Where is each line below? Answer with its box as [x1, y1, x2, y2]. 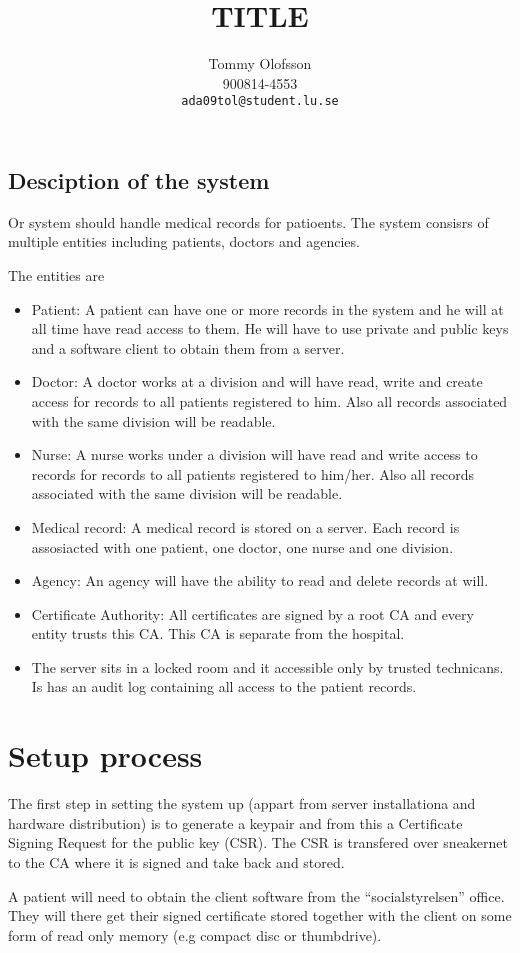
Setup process [8, 735, 203, 776]
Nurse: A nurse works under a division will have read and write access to [31, 444, 478, 465]
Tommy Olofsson [208, 53, 312, 74]
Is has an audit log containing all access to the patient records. [31, 676, 417, 697]
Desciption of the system [8, 164, 270, 195]
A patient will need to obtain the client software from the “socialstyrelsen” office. [8, 885, 505, 906]
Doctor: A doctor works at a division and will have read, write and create [31, 371, 483, 392]
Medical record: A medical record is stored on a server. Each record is [31, 516, 460, 537]
